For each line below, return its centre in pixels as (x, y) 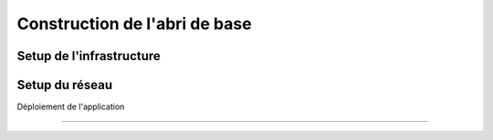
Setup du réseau (65, 85)
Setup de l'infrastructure (89, 56)
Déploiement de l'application (71, 107)
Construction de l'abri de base (134, 24)
